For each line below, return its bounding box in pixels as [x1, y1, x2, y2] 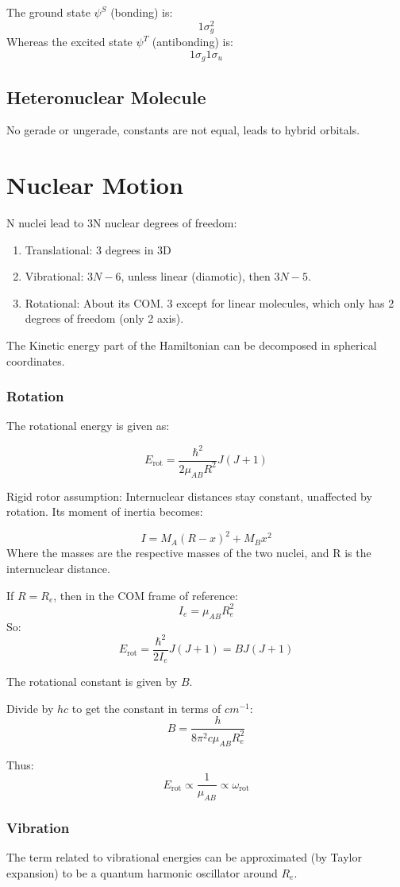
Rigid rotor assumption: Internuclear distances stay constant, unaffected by [6, 487, 372, 504]
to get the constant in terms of [71, 699, 221, 716]
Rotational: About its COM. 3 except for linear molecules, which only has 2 [25, 294, 394, 311]
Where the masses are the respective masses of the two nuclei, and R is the [6, 544, 371, 561]
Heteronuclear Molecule [6, 84, 206, 109]
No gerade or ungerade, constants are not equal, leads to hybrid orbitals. [6, 122, 360, 138]
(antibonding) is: [152, 33, 233, 50]
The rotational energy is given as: [6, 417, 170, 434]
